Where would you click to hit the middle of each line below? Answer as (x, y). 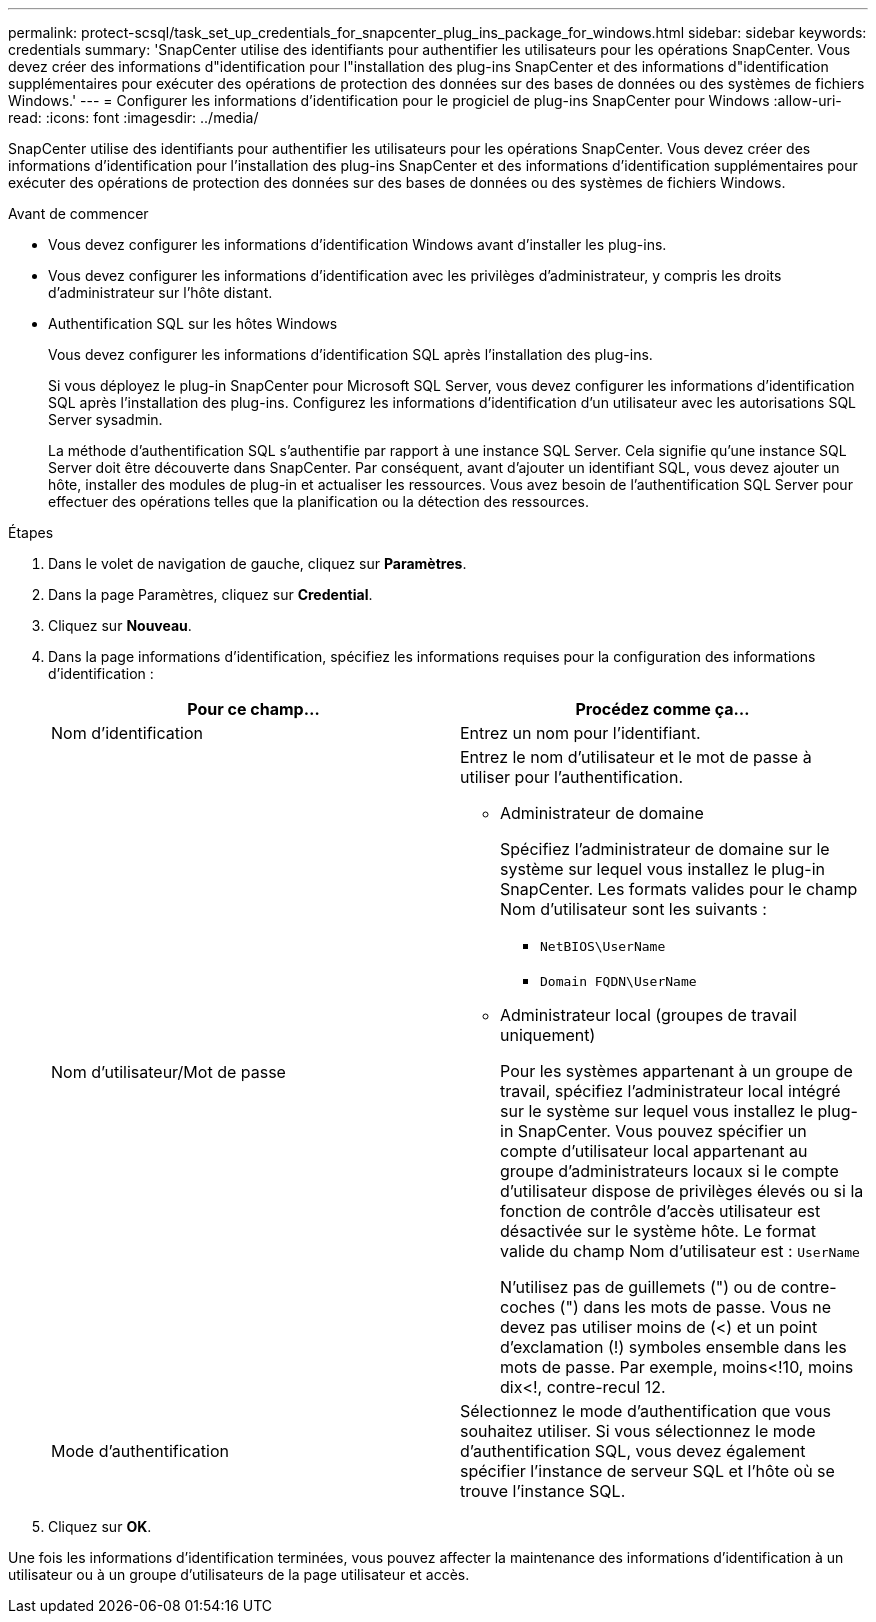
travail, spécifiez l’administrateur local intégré (670, 1091)
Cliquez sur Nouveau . (120, 625)
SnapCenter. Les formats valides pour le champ (679, 889)
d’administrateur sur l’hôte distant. (160, 292)
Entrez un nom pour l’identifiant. (580, 733)
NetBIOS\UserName (603, 946)
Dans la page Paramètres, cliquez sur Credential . (210, 594)
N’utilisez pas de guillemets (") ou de (638, 1287)
